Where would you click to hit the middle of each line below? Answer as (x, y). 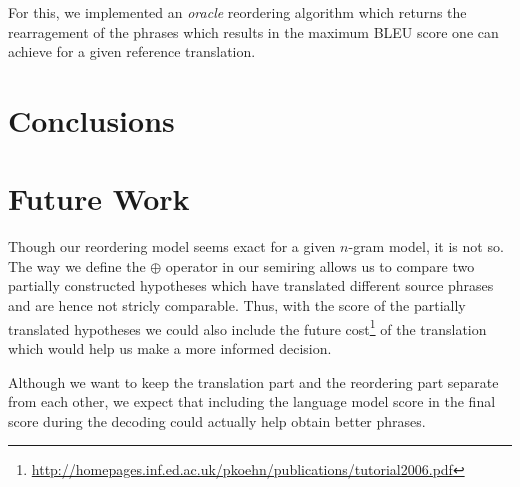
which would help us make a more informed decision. (170, 347)
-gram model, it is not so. (426, 246)
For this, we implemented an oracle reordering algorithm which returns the (237, 12)
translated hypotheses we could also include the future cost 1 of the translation (247, 327)
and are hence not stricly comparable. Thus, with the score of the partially (237, 305)
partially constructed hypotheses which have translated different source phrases (251, 285)
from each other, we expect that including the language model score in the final (252, 401)
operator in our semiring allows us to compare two (320, 265)
